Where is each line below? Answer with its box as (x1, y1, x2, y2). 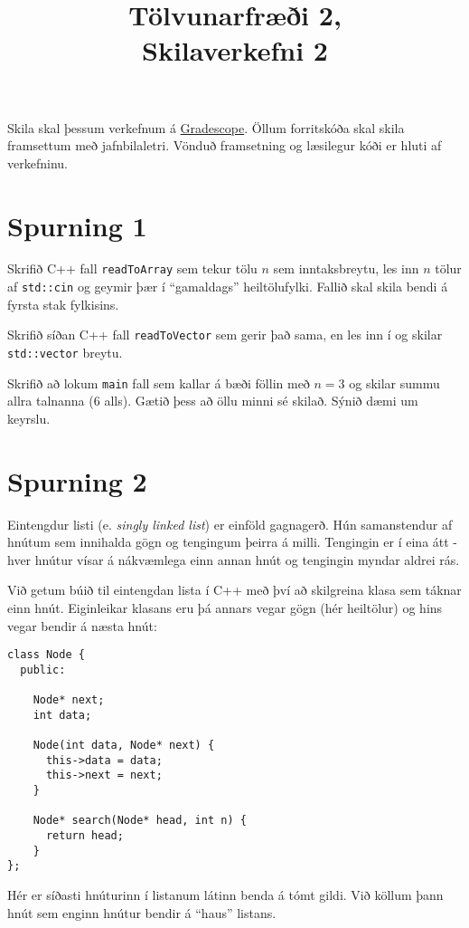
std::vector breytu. (7, 343, 123, 362)
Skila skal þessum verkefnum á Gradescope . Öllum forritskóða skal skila (7, 118, 405, 137)
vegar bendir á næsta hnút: (7, 616, 157, 635)
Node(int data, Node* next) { (33, 739, 215, 752)
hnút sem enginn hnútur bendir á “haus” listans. (7, 903, 277, 922)
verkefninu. (7, 153, 68, 172)
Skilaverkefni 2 (142, 32, 328, 69)
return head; (45, 829, 124, 843)
